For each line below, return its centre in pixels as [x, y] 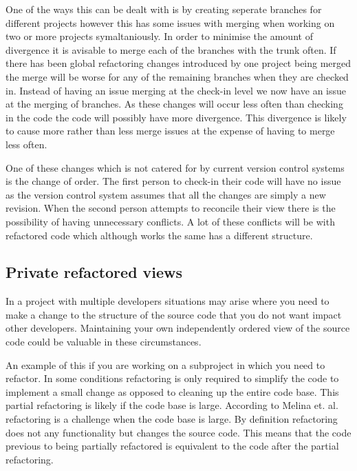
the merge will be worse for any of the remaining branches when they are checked [177, 76]
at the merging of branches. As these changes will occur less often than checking [174, 104]
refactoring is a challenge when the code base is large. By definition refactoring [172, 419]
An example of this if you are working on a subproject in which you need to [165, 364]
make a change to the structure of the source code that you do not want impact [174, 314]
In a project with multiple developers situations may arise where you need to [167, 301]
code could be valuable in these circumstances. [104, 342]
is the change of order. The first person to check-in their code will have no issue [173, 181]
